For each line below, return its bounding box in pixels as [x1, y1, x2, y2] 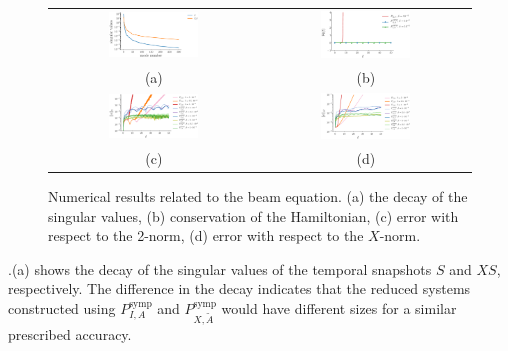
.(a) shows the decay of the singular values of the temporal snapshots [8, 258, 432, 279]
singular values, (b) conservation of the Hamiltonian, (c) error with [48, 205, 459, 226]
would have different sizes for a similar [221, 298, 457, 319]
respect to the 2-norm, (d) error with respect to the [48, 225, 364, 246]
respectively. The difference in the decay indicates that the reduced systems [8, 278, 471, 299]
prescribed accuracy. [8, 324, 132, 344]
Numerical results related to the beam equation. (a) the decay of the [48, 186, 468, 207]
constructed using [8, 298, 116, 319]
